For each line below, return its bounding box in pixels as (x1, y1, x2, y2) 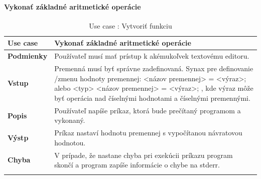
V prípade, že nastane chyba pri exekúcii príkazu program (54, 149, 233, 160)
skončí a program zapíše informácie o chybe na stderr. (54, 159, 220, 170)
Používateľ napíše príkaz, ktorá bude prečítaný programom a (54, 105, 241, 115)
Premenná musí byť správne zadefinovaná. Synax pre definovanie (54, 63, 253, 74)
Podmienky (8, 51, 48, 61)
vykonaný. (54, 115, 85, 125)
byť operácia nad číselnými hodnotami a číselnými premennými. (54, 92, 250, 103)
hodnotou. (54, 137, 86, 147)
